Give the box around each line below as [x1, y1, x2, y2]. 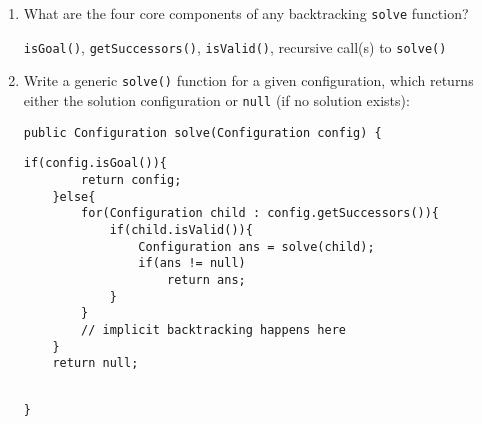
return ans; [166, 272, 246, 287]
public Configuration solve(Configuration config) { [23, 125, 382, 140]
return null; [52, 356, 139, 371]
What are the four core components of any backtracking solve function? [23, 3, 469, 23]
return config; [81, 172, 182, 187]
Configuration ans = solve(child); [138, 239, 375, 254]
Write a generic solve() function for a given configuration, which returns [23, 70, 474, 91]
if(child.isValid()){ [109, 222, 253, 237]
